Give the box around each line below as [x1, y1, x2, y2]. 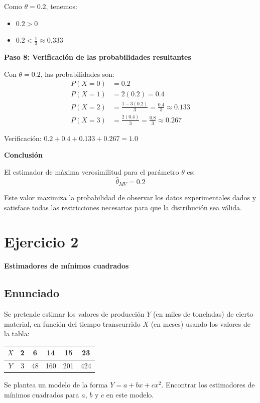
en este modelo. [106, 389, 154, 399]
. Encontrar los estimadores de [161, 379, 255, 390]
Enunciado [4, 285, 60, 301]
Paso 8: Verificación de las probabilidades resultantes [4, 52, 191, 62]
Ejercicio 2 [4, 231, 79, 252]
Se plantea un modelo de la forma [4, 379, 108, 390]
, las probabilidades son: [40, 68, 114, 79]
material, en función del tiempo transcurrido [4, 318, 141, 329]
